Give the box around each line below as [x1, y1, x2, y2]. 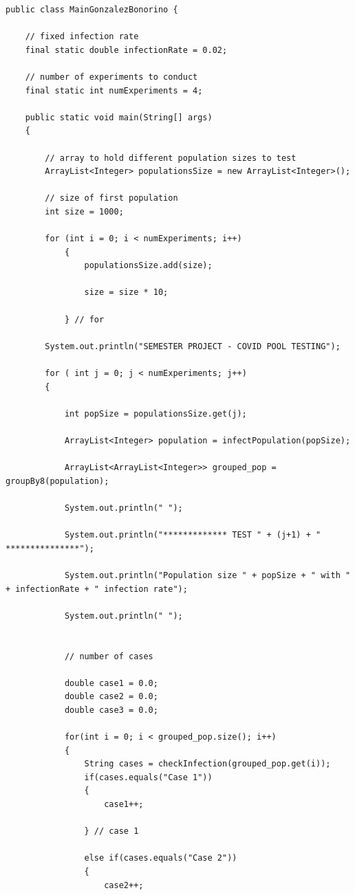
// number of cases [64, 651, 153, 661]
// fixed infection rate [25, 32, 139, 42]
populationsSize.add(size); [84, 261, 213, 271]
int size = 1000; [45, 206, 124, 217]
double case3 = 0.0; [64, 705, 158, 715]
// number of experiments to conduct [25, 71, 198, 82]
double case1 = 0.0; [64, 678, 158, 688]
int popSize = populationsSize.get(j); [64, 408, 247, 419]
